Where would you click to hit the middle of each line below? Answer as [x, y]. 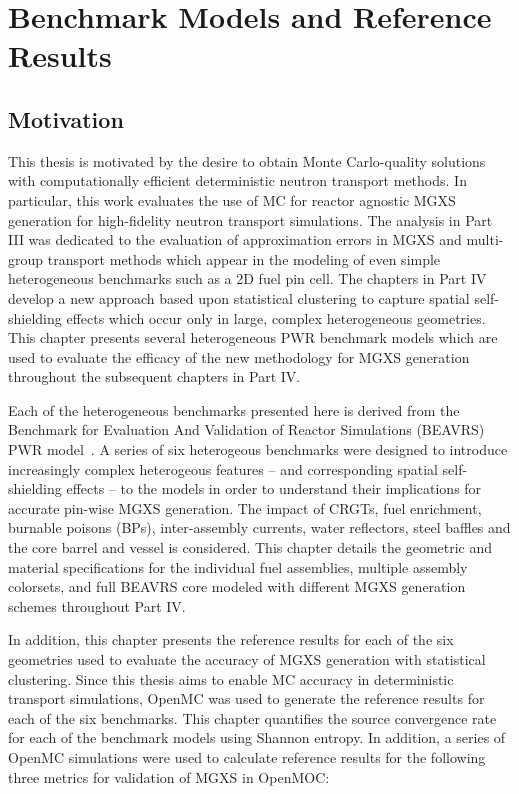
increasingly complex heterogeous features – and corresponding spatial [223, 468]
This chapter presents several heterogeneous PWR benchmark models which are [253, 337]
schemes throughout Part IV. [97, 605]
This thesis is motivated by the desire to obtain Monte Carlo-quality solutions [247, 160]
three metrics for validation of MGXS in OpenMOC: [169, 776]
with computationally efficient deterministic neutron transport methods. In [237, 180]
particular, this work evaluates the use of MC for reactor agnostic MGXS [232, 199]
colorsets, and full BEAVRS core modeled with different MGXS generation [237, 586]
